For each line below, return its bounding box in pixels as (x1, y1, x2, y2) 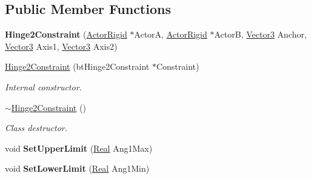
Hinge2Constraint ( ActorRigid (5, 28, 127, 41)
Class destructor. (5, 121, 68, 134)
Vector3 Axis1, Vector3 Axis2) (5, 39, 118, 52)
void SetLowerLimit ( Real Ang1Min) (5, 162, 150, 175)
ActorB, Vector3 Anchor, (214, 28, 307, 41)
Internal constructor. (5, 80, 82, 93)
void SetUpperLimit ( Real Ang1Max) (5, 141, 153, 154)
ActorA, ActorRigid (134, 28, 207, 41)
